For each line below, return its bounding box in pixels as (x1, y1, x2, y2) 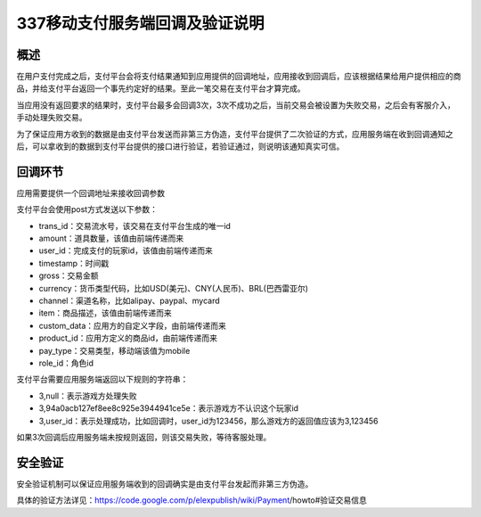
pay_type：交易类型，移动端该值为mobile (38, 345, 191, 356)
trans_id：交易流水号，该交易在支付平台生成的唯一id (38, 220, 232, 231)
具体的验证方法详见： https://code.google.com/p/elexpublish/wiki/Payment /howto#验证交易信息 (16, 495, 367, 505)
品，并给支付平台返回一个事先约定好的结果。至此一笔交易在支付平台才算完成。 (16, 83, 306, 94)
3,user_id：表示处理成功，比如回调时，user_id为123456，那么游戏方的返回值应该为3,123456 (38, 415, 379, 426)
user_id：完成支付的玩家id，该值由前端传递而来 (38, 245, 213, 256)
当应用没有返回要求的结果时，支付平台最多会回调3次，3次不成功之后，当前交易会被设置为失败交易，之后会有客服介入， (16, 99, 456, 111)
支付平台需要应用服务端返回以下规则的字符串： (16, 374, 189, 385)
